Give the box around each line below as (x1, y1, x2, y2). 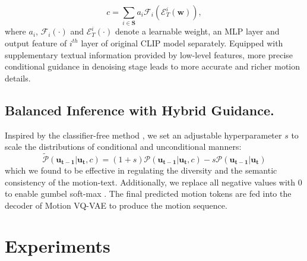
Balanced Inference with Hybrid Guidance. (5, 100, 274, 119)
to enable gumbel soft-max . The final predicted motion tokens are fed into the (5, 187, 292, 200)
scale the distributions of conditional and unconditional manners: (5, 140, 242, 153)
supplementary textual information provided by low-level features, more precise (5, 48, 293, 61)
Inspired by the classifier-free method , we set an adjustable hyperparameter (5, 128, 282, 141)
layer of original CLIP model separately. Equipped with (81, 36, 283, 49)
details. (5, 71, 31, 84)
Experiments (5, 234, 110, 258)
